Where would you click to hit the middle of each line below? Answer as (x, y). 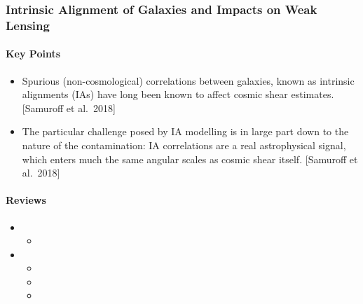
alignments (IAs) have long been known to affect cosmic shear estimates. (178, 94)
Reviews (26, 200)
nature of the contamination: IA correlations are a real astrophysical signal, (184, 145)
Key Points (33, 54)
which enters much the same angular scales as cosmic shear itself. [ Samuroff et (190, 159)
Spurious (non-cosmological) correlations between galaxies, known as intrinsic (188, 80)
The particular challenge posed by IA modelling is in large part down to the (185, 131)
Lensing (28, 25)
